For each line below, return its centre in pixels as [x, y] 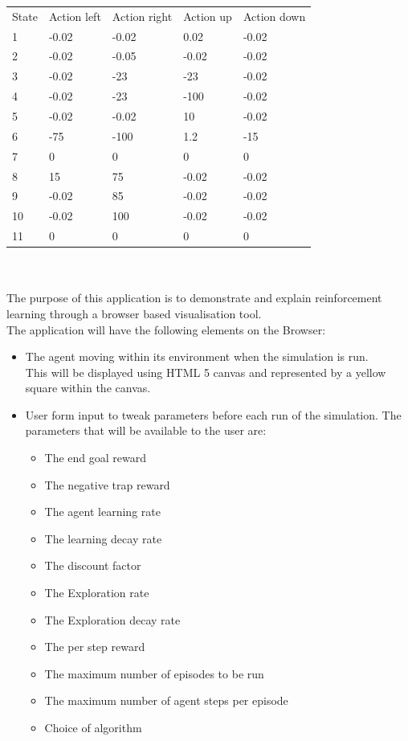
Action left [75, 16]
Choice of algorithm [93, 727]
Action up [208, 16]
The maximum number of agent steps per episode [166, 700]
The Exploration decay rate [112, 619]
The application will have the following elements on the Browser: [166, 329]
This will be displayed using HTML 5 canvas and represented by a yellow [206, 372]
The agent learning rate [102, 512]
